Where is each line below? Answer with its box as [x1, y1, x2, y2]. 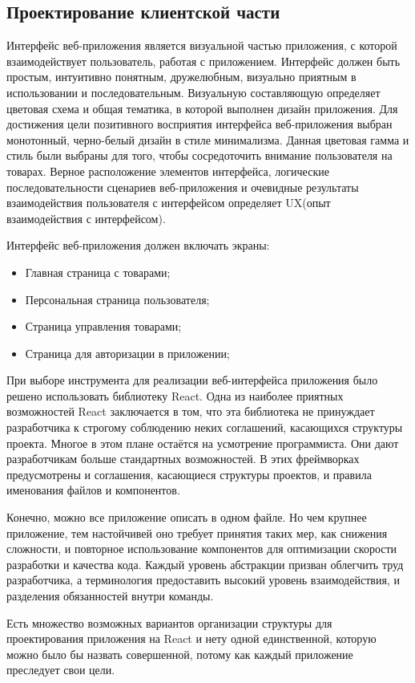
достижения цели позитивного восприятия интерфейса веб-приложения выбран [6, 116, 393, 132]
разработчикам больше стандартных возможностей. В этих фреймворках [6, 450, 360, 467]
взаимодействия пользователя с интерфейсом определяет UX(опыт [6, 194, 331, 211]
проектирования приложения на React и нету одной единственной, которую [6, 630, 377, 647]
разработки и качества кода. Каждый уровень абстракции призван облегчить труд [6, 555, 404, 572]
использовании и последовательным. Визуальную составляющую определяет [6, 83, 381, 100]
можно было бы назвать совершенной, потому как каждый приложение [6, 645, 353, 662]
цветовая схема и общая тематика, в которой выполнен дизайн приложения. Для [6, 100, 398, 116]
